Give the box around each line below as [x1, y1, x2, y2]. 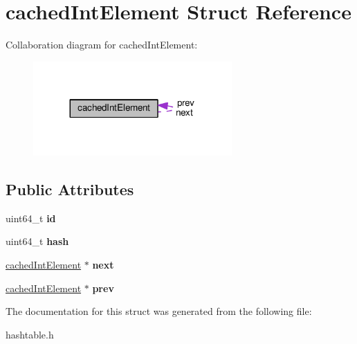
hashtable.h [6, 327, 54, 341]
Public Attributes [6, 178, 134, 199]
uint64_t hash [6, 234, 69, 248]
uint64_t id [6, 210, 56, 225]
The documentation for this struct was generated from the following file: [6, 304, 312, 318]
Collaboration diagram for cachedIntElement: [6, 37, 198, 52]
